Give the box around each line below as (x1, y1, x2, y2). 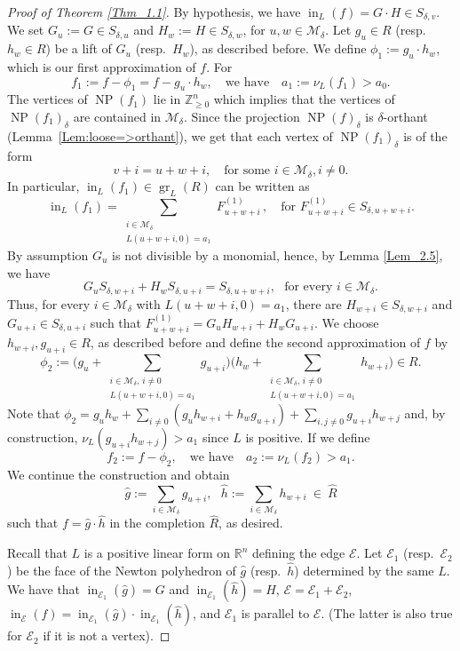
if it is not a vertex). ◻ (43, 626, 171, 645)
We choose (321, 313, 379, 331)
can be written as (215, 177, 310, 195)
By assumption (7, 246, 89, 264)
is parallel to (241, 604, 310, 623)
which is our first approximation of (7, 58, 196, 76)
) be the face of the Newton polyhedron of (7, 560, 236, 579)
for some (224, 164, 271, 178)
